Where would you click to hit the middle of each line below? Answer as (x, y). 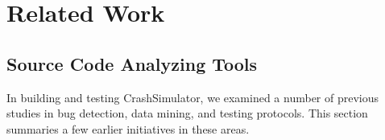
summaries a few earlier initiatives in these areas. (128, 128)
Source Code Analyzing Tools (132, 63)
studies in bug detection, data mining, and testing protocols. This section (187, 113)
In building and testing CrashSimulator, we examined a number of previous (193, 97)
